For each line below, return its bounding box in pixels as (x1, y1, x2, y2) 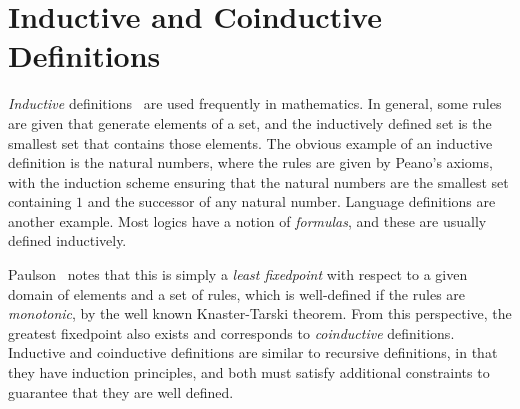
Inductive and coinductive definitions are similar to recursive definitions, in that (8, 342, 498, 363)
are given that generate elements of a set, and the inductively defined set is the (8, 112, 492, 133)
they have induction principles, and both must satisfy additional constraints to (8, 362, 490, 383)
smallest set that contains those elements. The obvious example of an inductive (8, 132, 493, 153)
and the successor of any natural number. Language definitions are (87, 191, 496, 212)
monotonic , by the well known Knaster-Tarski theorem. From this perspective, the (8, 303, 512, 324)
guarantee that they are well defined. (8, 381, 234, 402)
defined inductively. (8, 230, 127, 251)
